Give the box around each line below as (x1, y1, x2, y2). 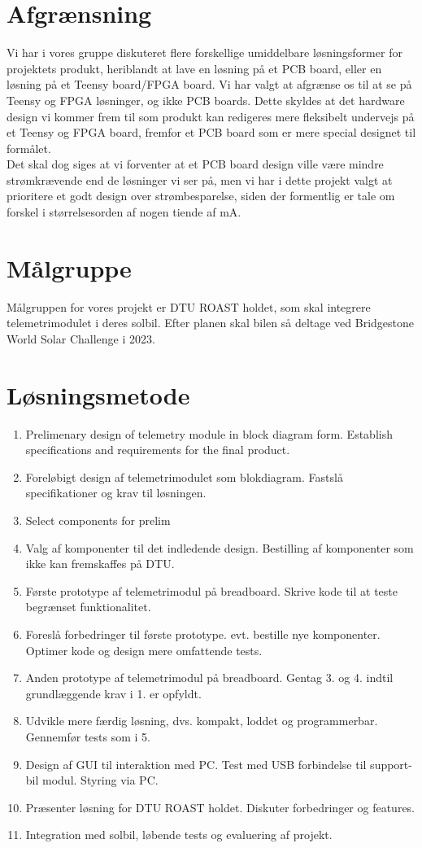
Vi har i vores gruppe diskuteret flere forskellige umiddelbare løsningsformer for (7, 44, 402, 61)
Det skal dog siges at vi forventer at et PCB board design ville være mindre (7, 155, 384, 173)
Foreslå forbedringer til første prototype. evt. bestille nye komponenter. (25, 626, 381, 643)
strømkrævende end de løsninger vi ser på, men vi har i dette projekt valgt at (7, 171, 393, 188)
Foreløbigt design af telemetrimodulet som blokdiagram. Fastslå (25, 468, 343, 485)
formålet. (7, 139, 51, 156)
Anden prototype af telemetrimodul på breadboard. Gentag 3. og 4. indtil (25, 669, 394, 686)
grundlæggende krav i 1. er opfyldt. (25, 684, 202, 702)
